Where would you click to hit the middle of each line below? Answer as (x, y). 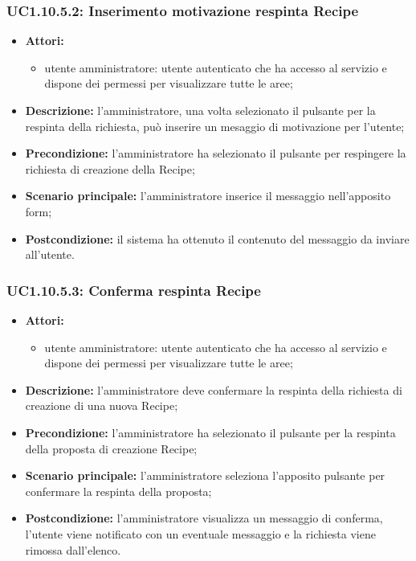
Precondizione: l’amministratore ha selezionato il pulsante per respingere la (216, 153)
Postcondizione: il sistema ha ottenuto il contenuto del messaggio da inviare (217, 238)
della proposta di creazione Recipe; (111, 448)
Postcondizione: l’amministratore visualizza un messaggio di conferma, (204, 518)
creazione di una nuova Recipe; (102, 405)
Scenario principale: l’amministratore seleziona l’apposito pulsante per (205, 475)
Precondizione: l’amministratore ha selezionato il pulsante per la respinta (210, 432)
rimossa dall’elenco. (73, 549)
